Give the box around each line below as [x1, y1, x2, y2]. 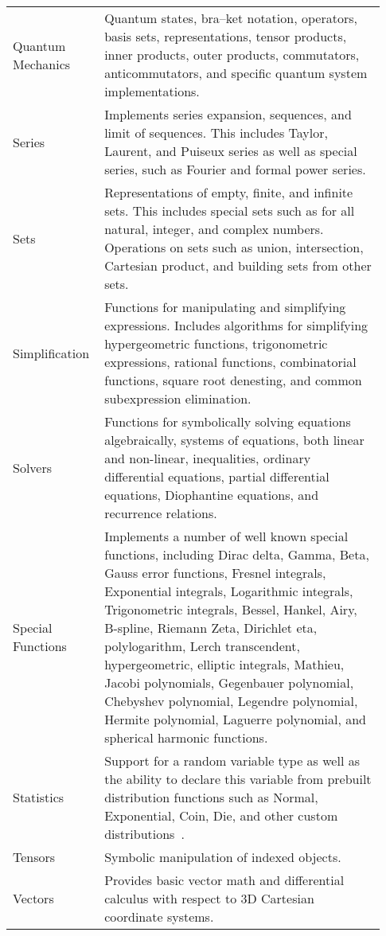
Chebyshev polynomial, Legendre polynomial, [104, 692, 358, 710]
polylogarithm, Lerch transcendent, [104, 637, 300, 655]
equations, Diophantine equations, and [104, 486, 319, 504]
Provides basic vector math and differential [104, 871, 345, 889]
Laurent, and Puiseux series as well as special [104, 142, 357, 160]
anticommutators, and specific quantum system [104, 64, 368, 82]
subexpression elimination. [104, 389, 251, 408]
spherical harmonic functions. [104, 728, 268, 747]
